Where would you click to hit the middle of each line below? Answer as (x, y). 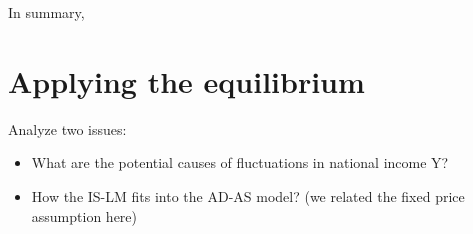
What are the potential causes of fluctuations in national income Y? (240, 162)
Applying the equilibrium (186, 80)
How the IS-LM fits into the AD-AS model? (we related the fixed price (248, 195)
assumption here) (84, 215)
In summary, (46, 12)
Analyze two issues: (67, 128)
